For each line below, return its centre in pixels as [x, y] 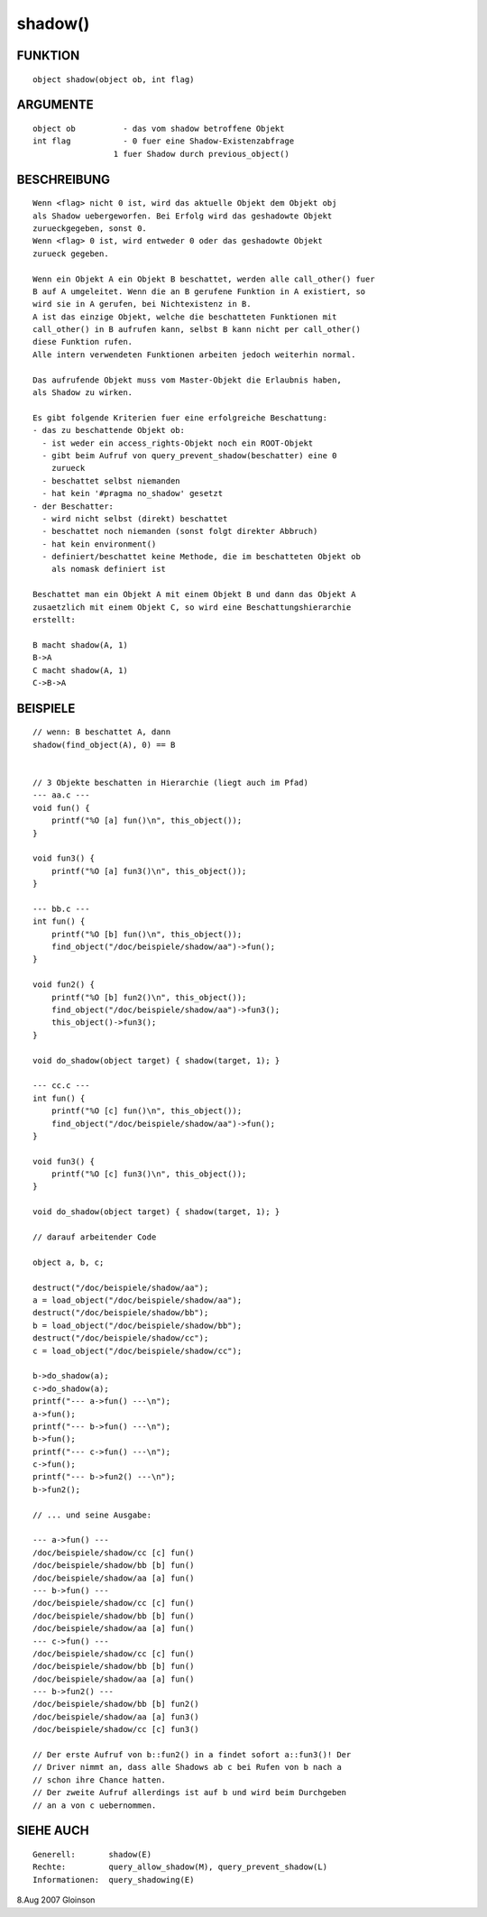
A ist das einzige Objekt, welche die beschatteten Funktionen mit [185, 317]
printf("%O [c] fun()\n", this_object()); [147, 1111]
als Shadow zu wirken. [83, 393]
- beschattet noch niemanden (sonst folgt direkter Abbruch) [180, 531]
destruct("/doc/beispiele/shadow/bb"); [121, 1313]
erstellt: [54, 620]
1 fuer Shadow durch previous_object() [202, 154]
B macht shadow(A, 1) [80, 645]
